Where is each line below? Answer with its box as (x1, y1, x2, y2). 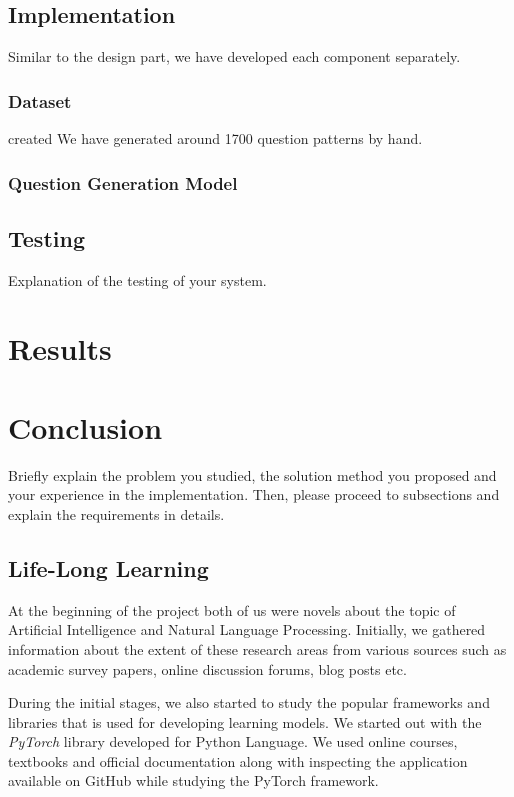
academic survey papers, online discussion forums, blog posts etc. (8, 658, 407, 679)
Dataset (8, 88, 72, 113)
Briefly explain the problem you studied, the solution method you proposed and (8, 464, 497, 485)
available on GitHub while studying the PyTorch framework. (8, 770, 379, 791)
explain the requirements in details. (8, 503, 225, 524)
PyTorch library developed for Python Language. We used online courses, (8, 731, 458, 752)
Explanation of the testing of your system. (8, 269, 267, 290)
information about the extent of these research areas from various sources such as (8, 638, 507, 659)
